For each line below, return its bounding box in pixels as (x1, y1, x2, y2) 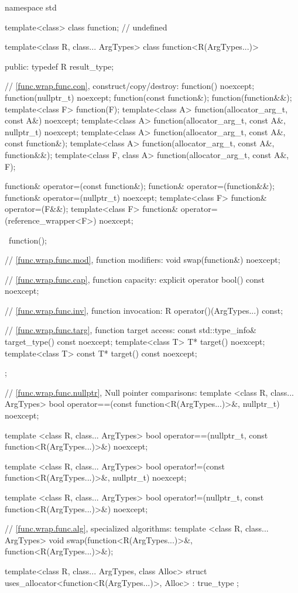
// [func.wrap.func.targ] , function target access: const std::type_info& (5, 324, 256, 336)
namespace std (5, 1, 57, 13)
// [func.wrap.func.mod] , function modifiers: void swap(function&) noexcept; (5, 253, 280, 266)
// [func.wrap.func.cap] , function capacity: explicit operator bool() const (5, 273, 265, 285)
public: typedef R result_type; (5, 60, 114, 72)
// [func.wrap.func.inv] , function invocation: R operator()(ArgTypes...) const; (5, 304, 283, 316)
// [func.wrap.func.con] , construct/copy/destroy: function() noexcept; (5, 80, 255, 92)
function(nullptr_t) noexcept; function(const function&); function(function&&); (5, 91, 292, 103)
